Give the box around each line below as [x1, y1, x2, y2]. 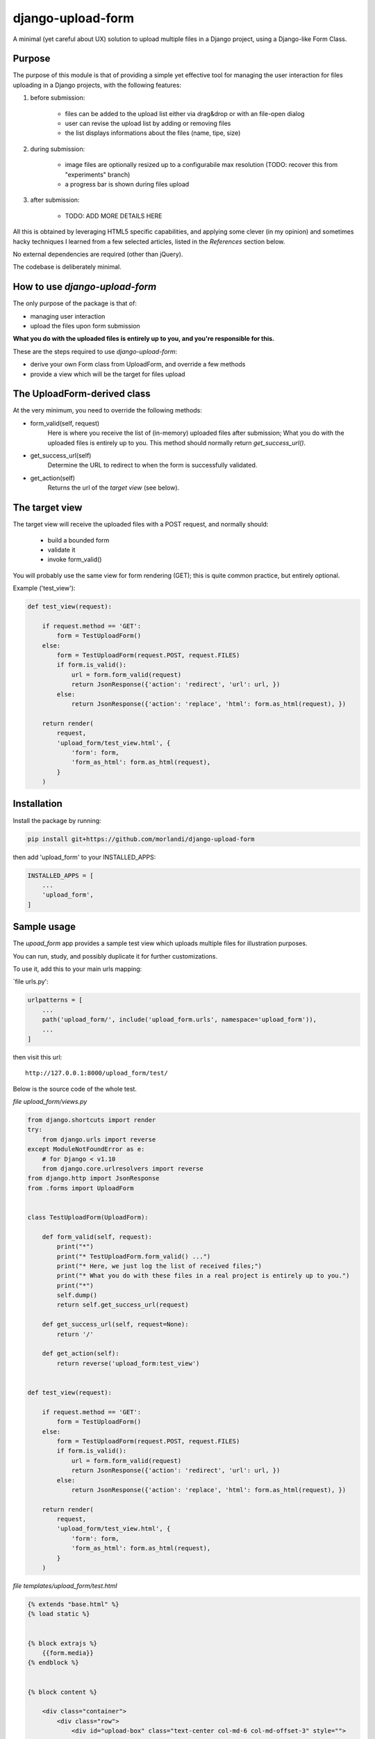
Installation [12, 798, 62, 810]
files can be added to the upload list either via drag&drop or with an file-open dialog [65, 109, 305, 118]
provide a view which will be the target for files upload [30, 369, 185, 378]
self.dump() [56, 1291, 97, 1299]
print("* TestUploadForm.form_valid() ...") [56, 1252, 211, 1260]
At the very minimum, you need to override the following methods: [12, 406, 203, 415]
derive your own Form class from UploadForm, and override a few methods [30, 360, 246, 369]
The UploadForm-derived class [12, 388, 151, 400]
